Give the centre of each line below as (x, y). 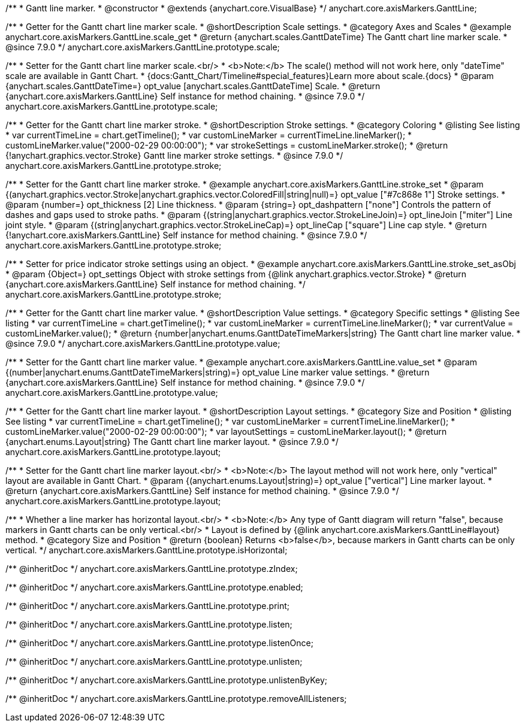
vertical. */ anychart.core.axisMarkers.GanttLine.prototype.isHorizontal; (147, 550)
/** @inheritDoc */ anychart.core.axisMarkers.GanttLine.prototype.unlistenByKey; (167, 680)
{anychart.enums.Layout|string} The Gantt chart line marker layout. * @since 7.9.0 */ (172, 442)
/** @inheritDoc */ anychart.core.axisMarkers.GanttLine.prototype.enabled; (154, 587)
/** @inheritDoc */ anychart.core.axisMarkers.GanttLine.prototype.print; (148, 606)
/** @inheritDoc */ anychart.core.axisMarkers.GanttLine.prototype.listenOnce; (159, 643)
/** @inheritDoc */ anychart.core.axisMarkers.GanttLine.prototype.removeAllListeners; (176, 699)
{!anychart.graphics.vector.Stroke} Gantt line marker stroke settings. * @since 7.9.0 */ (174, 155)
